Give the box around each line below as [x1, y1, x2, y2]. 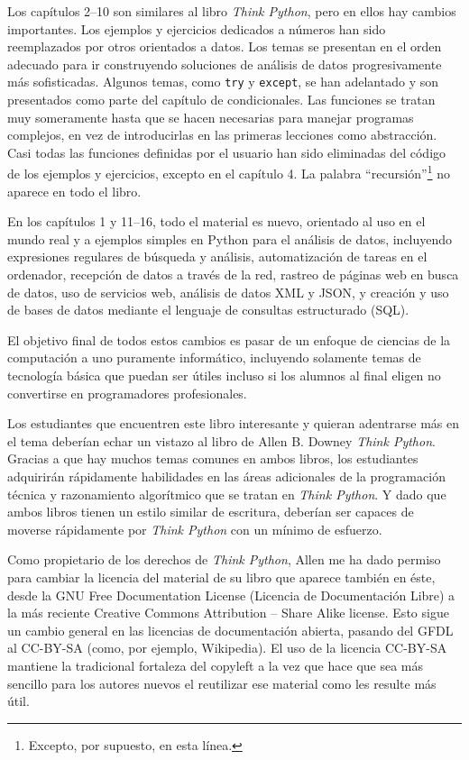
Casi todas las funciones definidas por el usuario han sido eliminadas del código [7, 142, 446, 161]
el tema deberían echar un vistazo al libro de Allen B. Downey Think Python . [7, 431, 436, 450]
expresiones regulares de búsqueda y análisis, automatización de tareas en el [7, 247, 428, 266]
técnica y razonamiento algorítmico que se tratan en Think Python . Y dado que [7, 484, 446, 503]
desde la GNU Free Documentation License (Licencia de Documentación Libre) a [7, 585, 455, 604]
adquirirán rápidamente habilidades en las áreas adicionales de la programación [7, 466, 446, 485]
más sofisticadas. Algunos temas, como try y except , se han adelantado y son [7, 72, 439, 91]
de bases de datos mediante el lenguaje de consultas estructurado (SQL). [7, 300, 409, 319]
